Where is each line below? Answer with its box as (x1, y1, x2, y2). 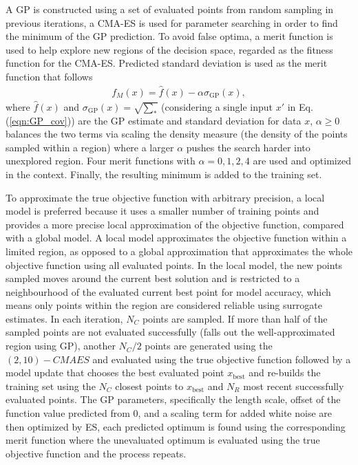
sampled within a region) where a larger (6, 140, 174, 154)
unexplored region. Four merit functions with (6, 153, 196, 168)
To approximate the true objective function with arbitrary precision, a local (6, 190, 325, 204)
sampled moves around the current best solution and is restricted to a (6, 271, 300, 285)
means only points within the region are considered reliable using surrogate (6, 298, 322, 312)
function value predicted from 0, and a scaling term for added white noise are (6, 406, 333, 420)
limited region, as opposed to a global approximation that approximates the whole (6, 244, 352, 258)
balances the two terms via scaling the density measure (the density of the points (6, 127, 348, 141)
